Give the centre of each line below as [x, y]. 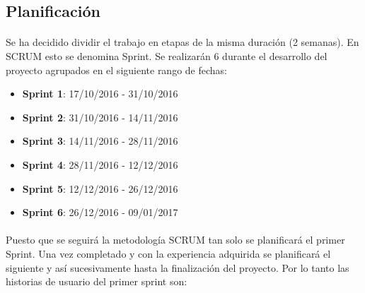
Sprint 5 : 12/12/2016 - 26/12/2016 [100, 188]
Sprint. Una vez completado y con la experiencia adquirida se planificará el [168, 253]
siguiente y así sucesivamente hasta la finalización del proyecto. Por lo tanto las [178, 267]
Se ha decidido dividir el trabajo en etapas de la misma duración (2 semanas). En [182, 42]
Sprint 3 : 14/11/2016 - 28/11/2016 [100, 141]
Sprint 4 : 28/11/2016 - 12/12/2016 [100, 164]
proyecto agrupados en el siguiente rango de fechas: [116, 70]
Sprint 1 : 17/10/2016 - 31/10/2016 [100, 94]
